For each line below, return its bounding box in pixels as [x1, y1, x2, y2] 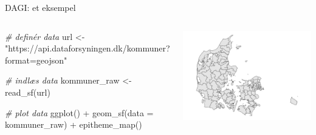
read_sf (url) [5, 85, 50, 98]
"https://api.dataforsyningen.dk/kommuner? [5, 42, 170, 54]
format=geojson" [5, 53, 67, 66]
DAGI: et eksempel [5, 1, 76, 13]
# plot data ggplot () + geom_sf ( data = [5, 106, 154, 119]
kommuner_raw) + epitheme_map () [5, 118, 142, 131]
